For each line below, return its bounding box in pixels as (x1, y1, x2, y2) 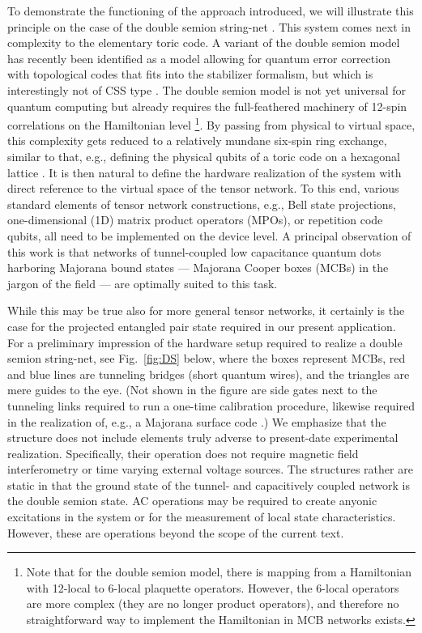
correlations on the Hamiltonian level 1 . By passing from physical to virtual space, (7, 114, 416, 133)
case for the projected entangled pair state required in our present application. (7, 317, 396, 334)
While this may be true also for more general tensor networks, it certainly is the (7, 302, 405, 319)
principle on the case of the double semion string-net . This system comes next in (7, 18, 411, 35)
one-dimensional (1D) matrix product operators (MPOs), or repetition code (7, 211, 383, 228)
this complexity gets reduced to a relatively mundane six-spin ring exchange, (7, 132, 387, 149)
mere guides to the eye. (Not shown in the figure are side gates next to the (7, 381, 377, 398)
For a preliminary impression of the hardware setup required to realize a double (7, 333, 403, 350)
